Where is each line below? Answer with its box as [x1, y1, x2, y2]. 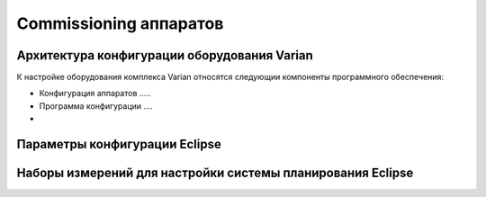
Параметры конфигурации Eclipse [16, 137, 222, 152]
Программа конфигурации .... [39, 100, 153, 112]
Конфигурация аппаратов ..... [39, 88, 151, 99]
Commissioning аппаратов [16, 13, 224, 33]
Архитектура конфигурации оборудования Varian [16, 48, 314, 63]
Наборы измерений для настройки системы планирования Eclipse [16, 166, 414, 181]
